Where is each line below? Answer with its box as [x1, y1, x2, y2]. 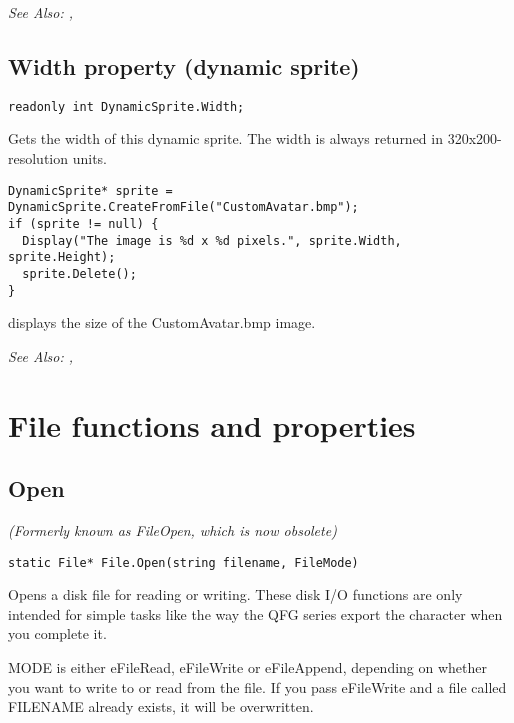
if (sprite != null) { [8, 216, 159, 231]
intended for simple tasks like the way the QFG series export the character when [8, 603, 503, 624]
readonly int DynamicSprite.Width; [8, 99, 245, 114]
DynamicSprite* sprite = [8, 183, 173, 198]
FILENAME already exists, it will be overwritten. [8, 696, 314, 717]
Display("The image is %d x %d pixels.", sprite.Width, [22, 233, 402, 248]
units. [72, 148, 107, 169]
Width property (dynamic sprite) [8, 50, 360, 81]
